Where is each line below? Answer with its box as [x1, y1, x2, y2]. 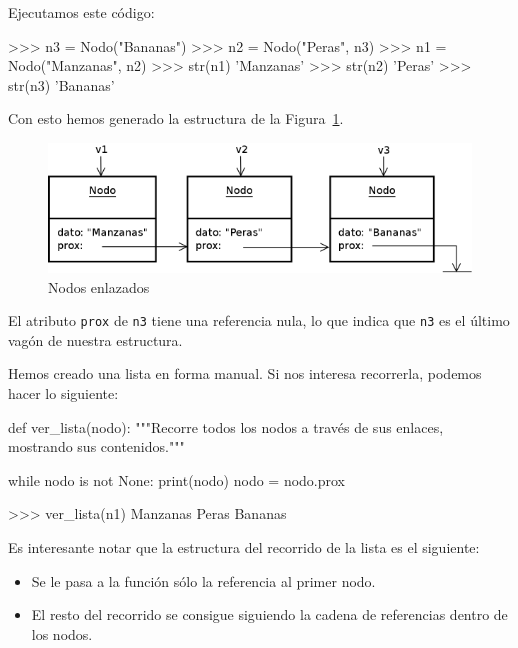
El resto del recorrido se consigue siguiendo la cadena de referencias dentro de [31, 604, 508, 625]
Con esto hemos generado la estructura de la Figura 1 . [8, 108, 344, 129]
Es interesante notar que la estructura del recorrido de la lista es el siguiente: [8, 536, 480, 557]
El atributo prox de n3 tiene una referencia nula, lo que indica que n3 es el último [8, 310, 510, 331]
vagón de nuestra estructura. [8, 329, 183, 350]
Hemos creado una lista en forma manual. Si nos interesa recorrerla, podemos [8, 363, 482, 384]
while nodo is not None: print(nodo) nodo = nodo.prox [8, 469, 346, 490]
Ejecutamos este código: [8, 2, 155, 22]
